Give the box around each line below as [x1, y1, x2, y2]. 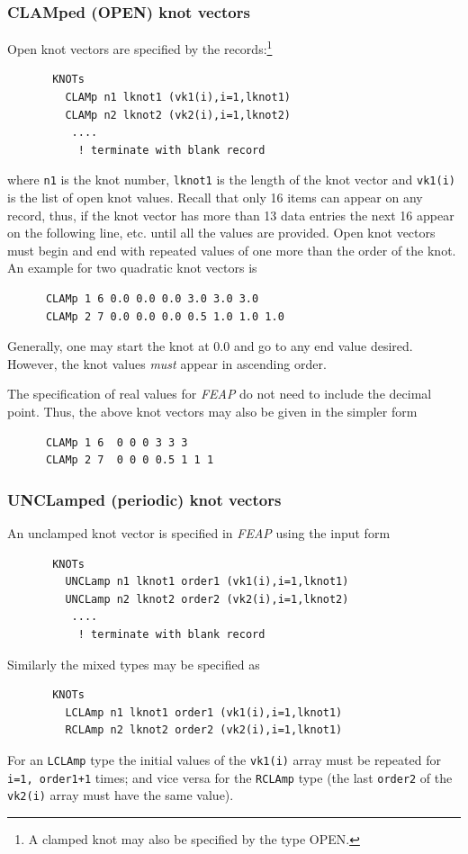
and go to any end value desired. [233, 337, 413, 355]
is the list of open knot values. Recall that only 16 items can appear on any [7, 188, 423, 207]
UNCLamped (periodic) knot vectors [7, 488, 282, 510]
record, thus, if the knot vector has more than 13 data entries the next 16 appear [7, 205, 454, 224]
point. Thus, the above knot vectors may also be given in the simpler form [7, 402, 418, 421]
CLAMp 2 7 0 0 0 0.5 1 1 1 [45, 454, 214, 467]
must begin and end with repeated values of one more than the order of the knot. [7, 240, 456, 259]
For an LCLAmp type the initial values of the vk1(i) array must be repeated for [7, 750, 441, 769]
